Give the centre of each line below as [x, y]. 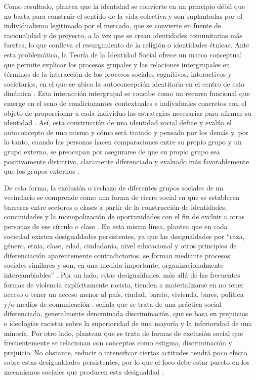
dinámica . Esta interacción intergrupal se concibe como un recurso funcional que [127, 93]
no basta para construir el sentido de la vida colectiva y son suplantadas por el [123, 16]
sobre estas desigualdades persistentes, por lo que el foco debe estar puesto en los [127, 362]
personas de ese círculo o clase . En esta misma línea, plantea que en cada [116, 226]
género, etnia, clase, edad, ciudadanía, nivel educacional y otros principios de [120, 246]
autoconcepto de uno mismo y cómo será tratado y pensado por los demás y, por [126, 132]
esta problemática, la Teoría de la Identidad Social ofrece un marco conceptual [123, 54]
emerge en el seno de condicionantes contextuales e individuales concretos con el [125, 103]
